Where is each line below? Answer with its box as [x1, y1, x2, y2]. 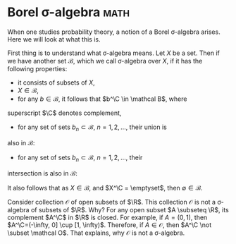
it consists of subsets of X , [17, 78, 95, 87]
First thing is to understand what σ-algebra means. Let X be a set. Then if [7, 49, 221, 57]
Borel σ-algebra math [7, 4, 130, 20]
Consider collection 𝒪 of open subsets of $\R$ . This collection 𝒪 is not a [7, 197, 216, 206]
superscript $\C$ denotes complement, [7, 109, 122, 117]
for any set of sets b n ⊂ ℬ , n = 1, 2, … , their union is [17, 123, 167, 133]
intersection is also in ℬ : [7, 169, 77, 177]
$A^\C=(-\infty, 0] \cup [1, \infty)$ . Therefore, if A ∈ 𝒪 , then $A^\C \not [7, 220, 212, 229]
